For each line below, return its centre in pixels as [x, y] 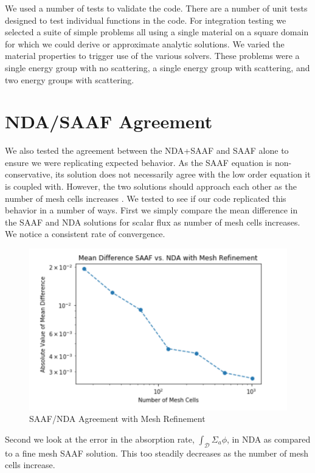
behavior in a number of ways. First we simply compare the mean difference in [151, 210]
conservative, [29, 174]
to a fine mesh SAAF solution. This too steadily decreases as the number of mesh [157, 453]
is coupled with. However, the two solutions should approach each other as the [151, 186]
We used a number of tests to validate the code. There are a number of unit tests [156, 8]
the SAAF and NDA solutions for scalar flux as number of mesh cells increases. [153, 222]
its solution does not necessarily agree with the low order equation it [183, 174]
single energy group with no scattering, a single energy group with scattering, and [157, 67]
